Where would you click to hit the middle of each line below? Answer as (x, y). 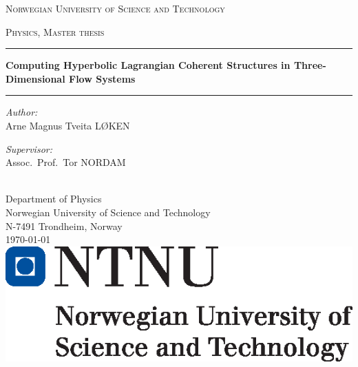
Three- (310, 65)
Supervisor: (29, 148)
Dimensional (35, 78)
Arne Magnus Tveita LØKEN (68, 125)
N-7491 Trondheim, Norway (64, 226)
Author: (22, 112)
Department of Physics (54, 199)
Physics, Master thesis (55, 31)
